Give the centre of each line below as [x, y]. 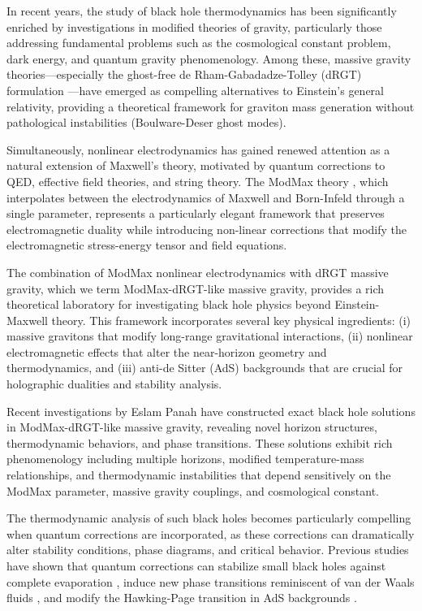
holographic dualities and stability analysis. [114, 384]
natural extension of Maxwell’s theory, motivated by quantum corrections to [196, 165]
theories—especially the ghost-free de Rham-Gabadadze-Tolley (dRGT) [184, 74]
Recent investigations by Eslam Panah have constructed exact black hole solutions [211, 411]
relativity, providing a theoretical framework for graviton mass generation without [211, 106]
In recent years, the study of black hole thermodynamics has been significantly [202, 11]
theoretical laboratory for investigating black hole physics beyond [169, 304]
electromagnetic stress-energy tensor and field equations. [147, 245]
